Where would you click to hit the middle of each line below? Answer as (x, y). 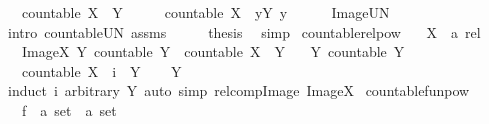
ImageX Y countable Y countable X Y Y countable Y (213, 51)
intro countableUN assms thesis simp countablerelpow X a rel (244, 31)
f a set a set (69, 109)
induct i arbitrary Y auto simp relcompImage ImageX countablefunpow (238, 90)
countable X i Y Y (101, 70)
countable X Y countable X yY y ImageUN (205, 12)
